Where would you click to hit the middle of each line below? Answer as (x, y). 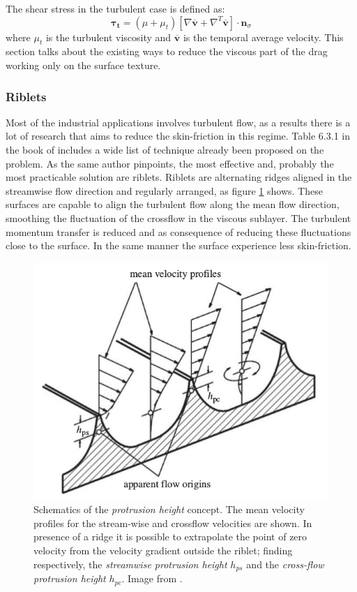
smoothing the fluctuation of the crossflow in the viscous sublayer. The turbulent (178, 217)
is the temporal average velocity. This (263, 37)
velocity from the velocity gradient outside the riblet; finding (163, 550)
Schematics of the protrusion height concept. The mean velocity (169, 509)
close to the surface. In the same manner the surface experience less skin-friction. (178, 245)
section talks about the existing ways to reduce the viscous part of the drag (167, 51)
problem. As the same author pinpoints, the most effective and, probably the (170, 163)
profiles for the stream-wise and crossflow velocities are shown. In (173, 523)
